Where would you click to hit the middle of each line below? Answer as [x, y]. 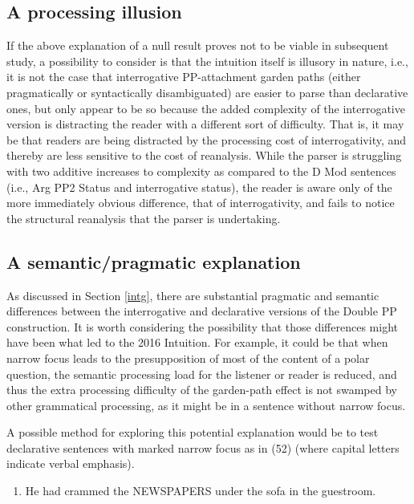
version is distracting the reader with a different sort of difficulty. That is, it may [205, 124]
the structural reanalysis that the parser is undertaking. [144, 218]
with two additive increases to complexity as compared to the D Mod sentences [201, 171]
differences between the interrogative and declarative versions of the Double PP [202, 311]
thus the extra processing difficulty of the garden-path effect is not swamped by [202, 390]
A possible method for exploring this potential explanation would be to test [193, 432]
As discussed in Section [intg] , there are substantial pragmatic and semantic [193, 295]
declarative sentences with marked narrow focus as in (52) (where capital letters [203, 447]
